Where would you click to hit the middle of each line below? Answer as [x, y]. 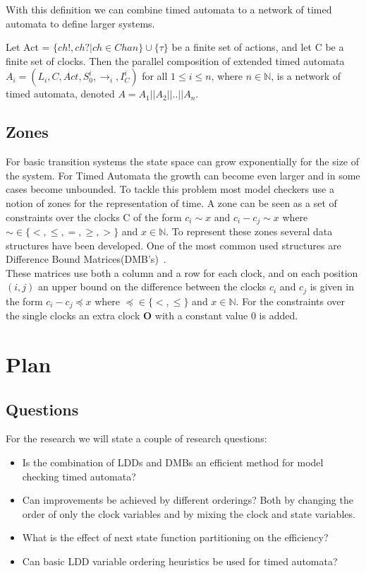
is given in [332, 286]
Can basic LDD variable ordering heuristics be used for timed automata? [180, 561]
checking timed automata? [79, 476]
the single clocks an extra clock [73, 315]
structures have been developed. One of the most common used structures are [173, 245]
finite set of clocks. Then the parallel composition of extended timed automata [175, 60]
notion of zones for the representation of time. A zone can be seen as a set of [171, 202]
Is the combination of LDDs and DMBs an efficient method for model [173, 462]
